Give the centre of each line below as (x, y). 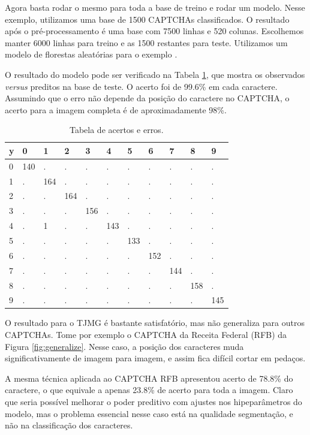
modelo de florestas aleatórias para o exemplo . (91, 54)
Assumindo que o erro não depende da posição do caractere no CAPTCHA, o (147, 98)
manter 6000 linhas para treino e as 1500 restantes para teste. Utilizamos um (146, 42)
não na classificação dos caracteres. (69, 425)
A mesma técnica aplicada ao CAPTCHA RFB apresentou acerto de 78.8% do (149, 378)
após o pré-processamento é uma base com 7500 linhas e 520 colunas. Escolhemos (154, 31)
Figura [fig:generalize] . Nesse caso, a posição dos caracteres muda (124, 346)
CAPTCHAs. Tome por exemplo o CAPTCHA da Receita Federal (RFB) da (146, 335)
